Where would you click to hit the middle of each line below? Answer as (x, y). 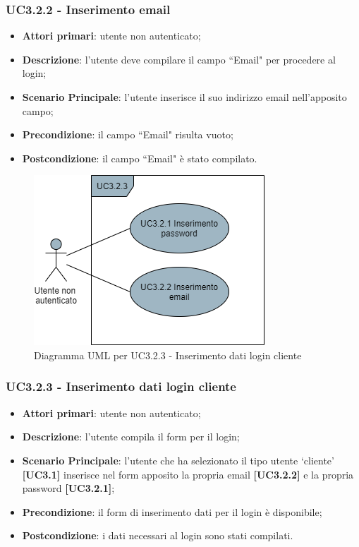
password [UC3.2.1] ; (68, 488)
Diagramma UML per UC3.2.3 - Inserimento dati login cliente (168, 355)
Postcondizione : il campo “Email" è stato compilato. (140, 158)
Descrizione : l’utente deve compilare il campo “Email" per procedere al (179, 59)
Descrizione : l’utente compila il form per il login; (131, 437)
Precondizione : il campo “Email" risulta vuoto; (128, 134)
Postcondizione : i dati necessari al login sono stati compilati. (158, 535)
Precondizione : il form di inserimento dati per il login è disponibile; (172, 511)
